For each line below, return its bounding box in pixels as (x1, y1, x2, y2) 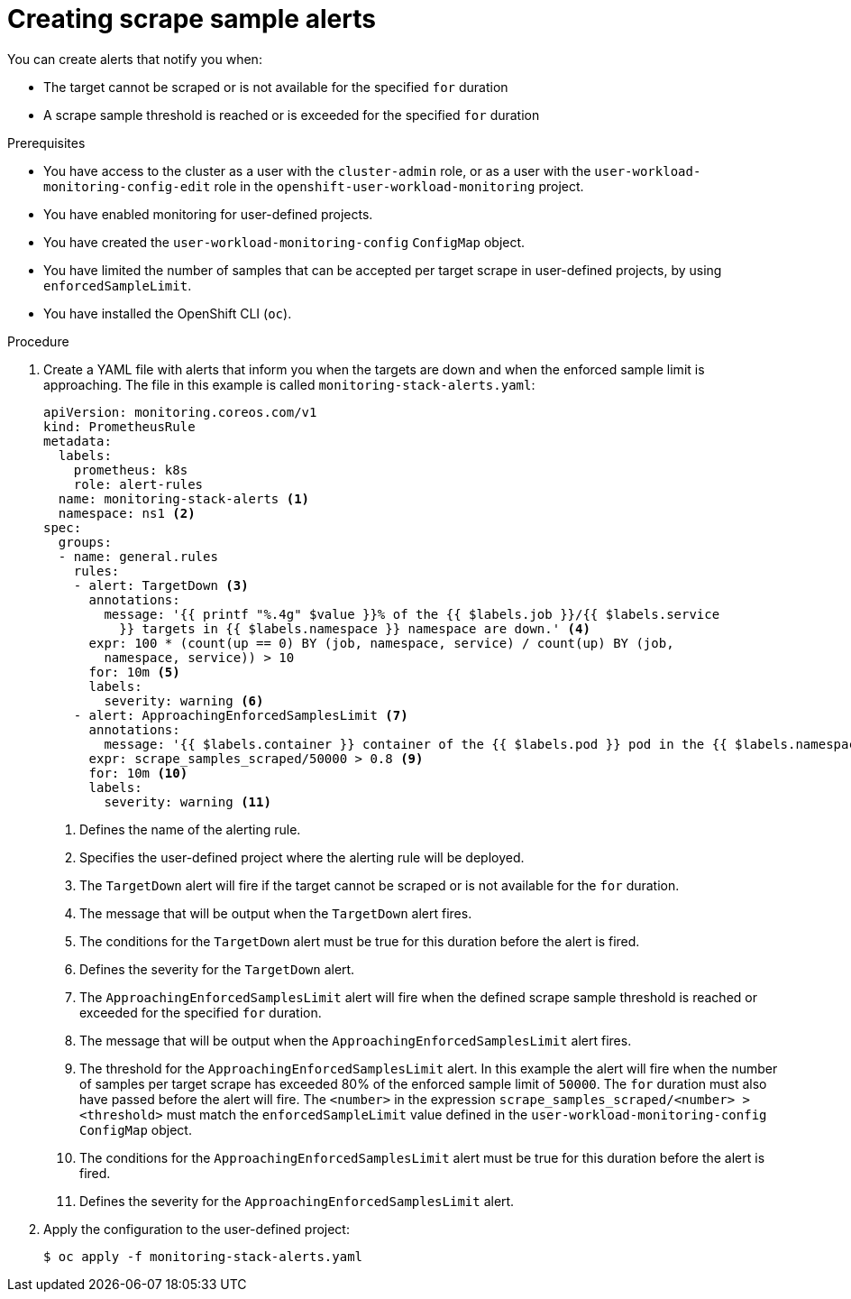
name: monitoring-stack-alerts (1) (58, 491, 310, 506)
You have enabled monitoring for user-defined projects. (43, 206, 373, 222)
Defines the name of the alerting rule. (79, 821, 301, 837)
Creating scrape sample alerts (7, 4, 376, 34)
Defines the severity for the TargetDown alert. (79, 961, 355, 977)
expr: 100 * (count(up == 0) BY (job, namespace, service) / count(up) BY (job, (88, 635, 674, 650)
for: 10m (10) (88, 765, 188, 780)
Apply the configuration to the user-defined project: (43, 1221, 350, 1237)
